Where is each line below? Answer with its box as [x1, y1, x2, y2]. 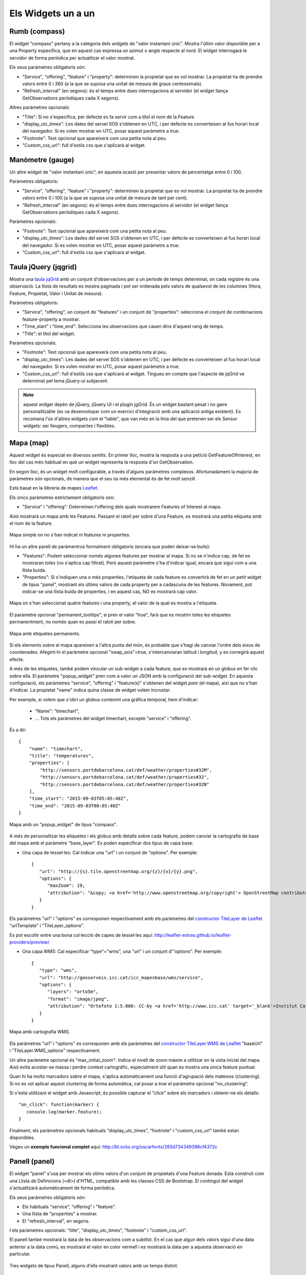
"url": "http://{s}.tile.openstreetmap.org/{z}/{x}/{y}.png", [39, 869, 198, 874]
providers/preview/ [9, 939, 49, 946]
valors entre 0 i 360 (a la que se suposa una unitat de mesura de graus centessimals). [22, 81, 203, 87]
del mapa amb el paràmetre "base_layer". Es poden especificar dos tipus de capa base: [9, 840, 194, 846]
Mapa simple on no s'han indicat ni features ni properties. [9, 532, 131, 538]
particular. [9, 1251, 31, 1257]
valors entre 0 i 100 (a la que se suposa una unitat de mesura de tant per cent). [22, 195, 188, 201]
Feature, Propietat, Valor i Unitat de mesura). [9, 290, 103, 296]
